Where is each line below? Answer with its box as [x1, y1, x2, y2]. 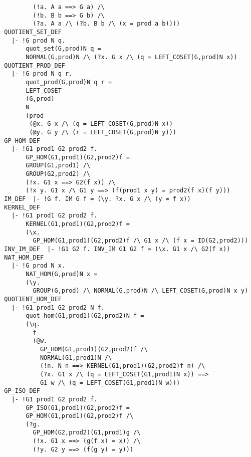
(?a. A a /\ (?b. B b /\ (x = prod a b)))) [33, 20, 180, 28]
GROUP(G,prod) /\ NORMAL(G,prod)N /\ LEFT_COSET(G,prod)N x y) [33, 287, 248, 295]
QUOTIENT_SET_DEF [4, 28, 62, 36]
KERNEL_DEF [4, 203, 40, 211]
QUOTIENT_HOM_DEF [4, 295, 62, 303]
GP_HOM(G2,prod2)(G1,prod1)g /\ [33, 429, 141, 436]
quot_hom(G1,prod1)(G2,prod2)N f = [26, 312, 144, 320]
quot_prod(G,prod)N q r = [26, 78, 112, 86]
